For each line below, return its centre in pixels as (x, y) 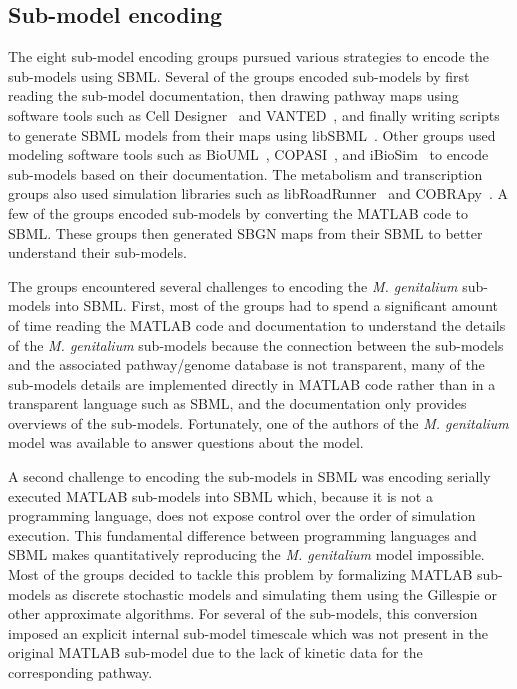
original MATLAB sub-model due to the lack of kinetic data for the (215, 652)
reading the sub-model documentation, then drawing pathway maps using (233, 95)
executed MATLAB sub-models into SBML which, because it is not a (220, 495)
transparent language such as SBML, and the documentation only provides (237, 403)
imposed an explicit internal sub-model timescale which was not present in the (248, 632)
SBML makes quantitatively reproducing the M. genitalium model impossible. (246, 554)
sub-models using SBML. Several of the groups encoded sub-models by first (239, 75)
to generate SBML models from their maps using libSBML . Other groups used (252, 134)
